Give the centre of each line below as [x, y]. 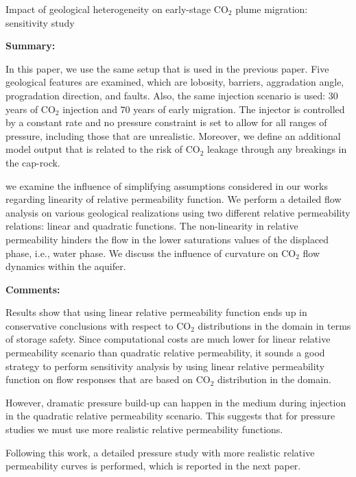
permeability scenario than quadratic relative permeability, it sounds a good [165, 353]
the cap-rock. [33, 162]
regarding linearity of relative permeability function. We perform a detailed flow [174, 199]
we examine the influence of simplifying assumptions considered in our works [167, 185]
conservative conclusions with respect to [90, 325]
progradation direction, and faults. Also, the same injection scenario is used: [166, 95]
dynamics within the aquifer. [66, 266]
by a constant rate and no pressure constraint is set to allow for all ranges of [166, 122]
